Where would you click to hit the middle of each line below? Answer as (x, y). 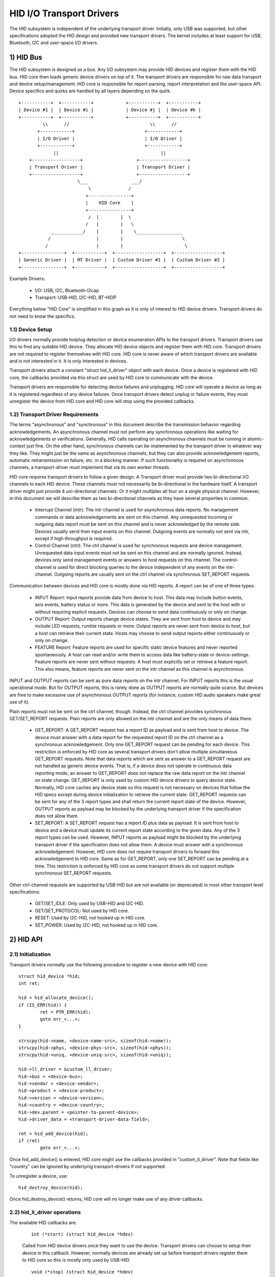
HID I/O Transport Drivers (64, 13)
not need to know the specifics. (43, 316)
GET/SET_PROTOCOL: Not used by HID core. (82, 911)
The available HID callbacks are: (43, 1222)
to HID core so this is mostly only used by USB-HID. (76, 1260)
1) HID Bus (26, 57)
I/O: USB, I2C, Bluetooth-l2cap (67, 290)
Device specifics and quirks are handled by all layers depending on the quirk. (90, 91)
